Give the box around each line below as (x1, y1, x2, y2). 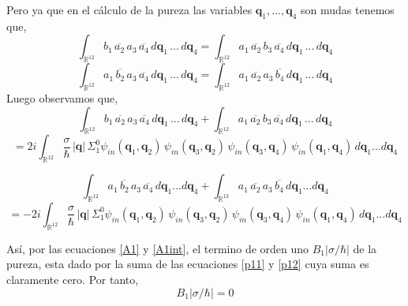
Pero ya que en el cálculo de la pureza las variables (6, 2, 253, 17)
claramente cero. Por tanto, (6, 271, 139, 287)
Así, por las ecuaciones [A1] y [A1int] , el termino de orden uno (6, 240, 309, 256)
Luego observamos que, (6, 89, 118, 106)
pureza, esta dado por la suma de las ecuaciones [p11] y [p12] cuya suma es (6, 256, 369, 272)
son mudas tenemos (301, 2, 395, 17)
